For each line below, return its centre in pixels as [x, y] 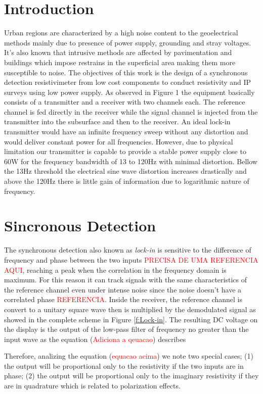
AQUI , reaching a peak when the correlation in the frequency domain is [115, 269]
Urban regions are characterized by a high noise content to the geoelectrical [121, 33]
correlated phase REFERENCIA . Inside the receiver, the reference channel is [123, 299]
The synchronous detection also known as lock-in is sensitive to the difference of [128, 250]
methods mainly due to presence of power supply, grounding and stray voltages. [128, 42]
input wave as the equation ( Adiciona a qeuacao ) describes [95, 339]
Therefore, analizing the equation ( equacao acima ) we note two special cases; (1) [129, 356]
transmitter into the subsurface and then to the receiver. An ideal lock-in [117, 121]
